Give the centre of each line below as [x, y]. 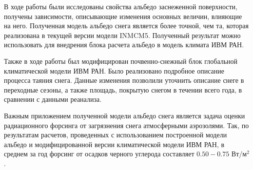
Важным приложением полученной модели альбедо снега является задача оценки [125, 115]
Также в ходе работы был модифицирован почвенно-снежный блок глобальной [121, 61]
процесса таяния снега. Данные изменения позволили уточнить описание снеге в [124, 80]
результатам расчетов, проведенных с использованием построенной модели [116, 135]
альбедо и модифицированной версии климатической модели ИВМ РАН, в [114, 144]
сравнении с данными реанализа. [53, 99]
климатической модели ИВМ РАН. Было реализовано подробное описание [114, 70]
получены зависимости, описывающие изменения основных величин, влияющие [123, 16]
